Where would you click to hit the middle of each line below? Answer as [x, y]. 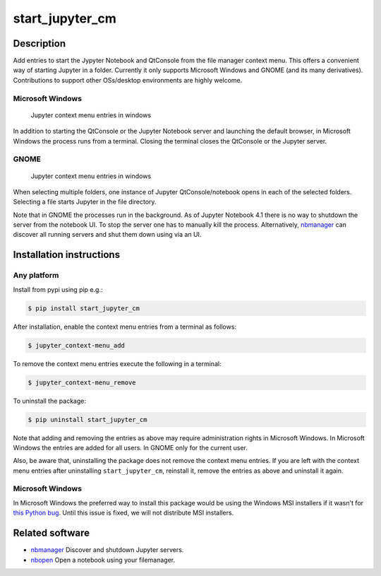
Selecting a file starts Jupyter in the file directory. [85, 202]
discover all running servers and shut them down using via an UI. [107, 235]
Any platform [36, 276]
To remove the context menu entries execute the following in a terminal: [117, 363]
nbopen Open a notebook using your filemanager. [103, 560]
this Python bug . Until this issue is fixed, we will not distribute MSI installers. [123, 513]
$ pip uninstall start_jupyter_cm [87, 419]
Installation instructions [66, 255]
